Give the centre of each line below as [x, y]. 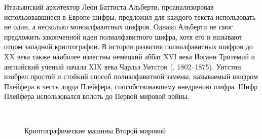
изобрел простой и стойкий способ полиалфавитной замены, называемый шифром [131, 76]
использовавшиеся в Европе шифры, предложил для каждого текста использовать [130, 16]
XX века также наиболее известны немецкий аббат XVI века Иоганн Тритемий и [130, 56]
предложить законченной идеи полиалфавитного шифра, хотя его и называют [123, 36]
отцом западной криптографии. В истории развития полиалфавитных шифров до [128, 46]
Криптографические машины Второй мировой [95, 130]
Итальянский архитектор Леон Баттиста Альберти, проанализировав [109, 7]
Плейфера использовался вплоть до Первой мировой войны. [97, 96]
